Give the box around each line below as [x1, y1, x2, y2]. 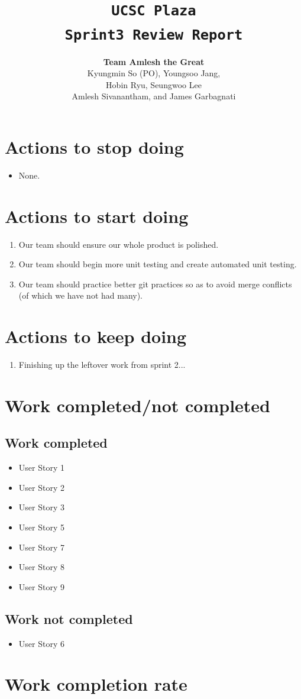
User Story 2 [18, 481, 64, 493]
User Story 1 [18, 461, 64, 474]
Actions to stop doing [5, 134, 184, 158]
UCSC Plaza [111, 2, 196, 20]
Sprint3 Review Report [64, 26, 243, 43]
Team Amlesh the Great [103, 55, 205, 67]
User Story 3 [18, 501, 64, 513]
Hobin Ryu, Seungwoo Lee [106, 78, 202, 90]
